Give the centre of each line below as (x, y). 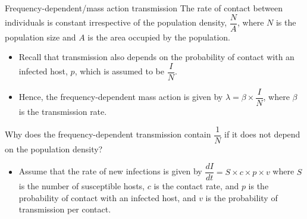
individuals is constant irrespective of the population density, (116, 22)
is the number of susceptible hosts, (82, 186)
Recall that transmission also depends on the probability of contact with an (156, 57)
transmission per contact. (65, 209)
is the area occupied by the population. (159, 37)
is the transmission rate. (63, 111)
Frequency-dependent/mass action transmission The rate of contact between (144, 8)
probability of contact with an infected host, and (107, 197)
